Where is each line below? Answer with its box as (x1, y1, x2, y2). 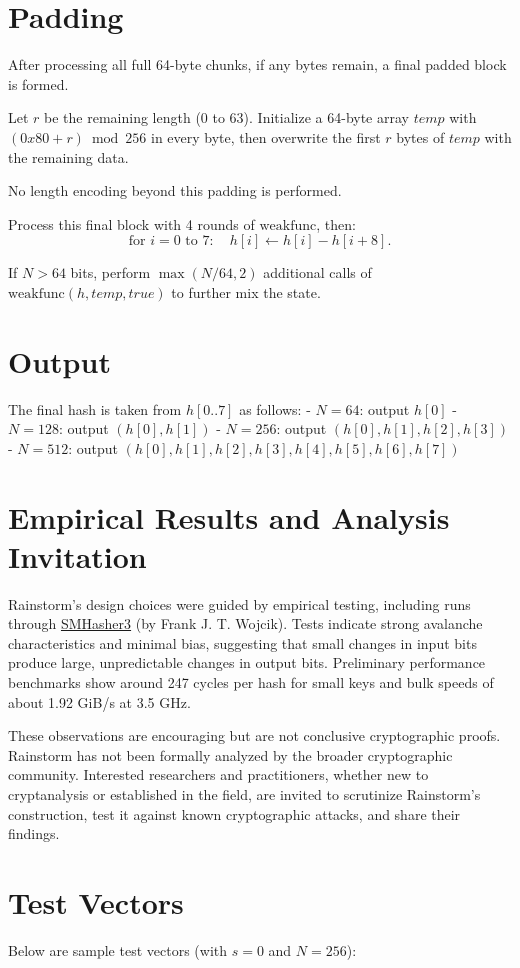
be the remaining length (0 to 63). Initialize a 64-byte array (44, 107, 409, 128)
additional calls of (263, 262, 372, 283)
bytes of (396, 126, 445, 147)
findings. (8, 823, 60, 844)
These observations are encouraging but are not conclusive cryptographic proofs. (8, 725, 501, 746)
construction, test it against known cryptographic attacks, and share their (8, 803, 461, 824)
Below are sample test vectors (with (8, 939, 228, 960)
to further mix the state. (171, 281, 321, 302)
